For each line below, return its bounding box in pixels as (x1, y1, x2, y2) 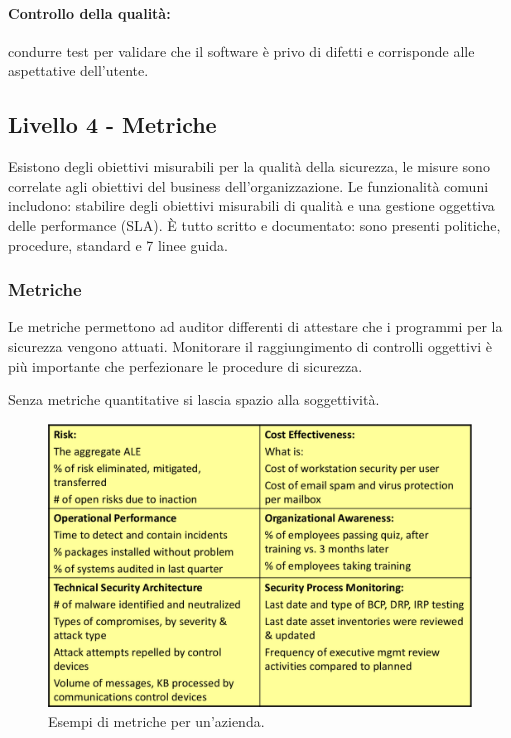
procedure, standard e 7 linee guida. (8, 234, 228, 255)
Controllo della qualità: (8, 2, 171, 23)
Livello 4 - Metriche (8, 109, 217, 140)
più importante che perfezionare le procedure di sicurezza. (8, 355, 363, 376)
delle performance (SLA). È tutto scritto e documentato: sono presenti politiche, (8, 214, 501, 235)
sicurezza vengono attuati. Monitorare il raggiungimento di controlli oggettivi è (8, 335, 493, 356)
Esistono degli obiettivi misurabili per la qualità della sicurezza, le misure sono (8, 156, 490, 177)
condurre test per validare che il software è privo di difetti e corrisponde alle (8, 40, 475, 61)
